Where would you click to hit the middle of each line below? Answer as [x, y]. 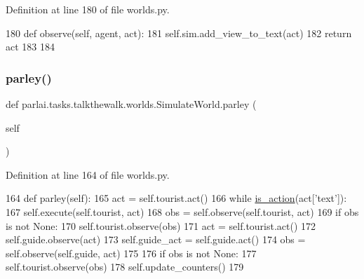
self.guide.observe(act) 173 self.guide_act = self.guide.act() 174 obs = [156, 239]
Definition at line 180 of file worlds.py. [88, 9]
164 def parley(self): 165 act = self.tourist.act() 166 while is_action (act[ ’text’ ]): [176, 198]
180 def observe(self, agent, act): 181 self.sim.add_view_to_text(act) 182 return [179, 33]
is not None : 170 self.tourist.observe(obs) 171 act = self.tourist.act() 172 [161, 225]
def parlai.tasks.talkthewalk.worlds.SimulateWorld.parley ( [131, 104]
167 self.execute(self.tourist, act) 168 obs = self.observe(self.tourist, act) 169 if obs [182, 211]
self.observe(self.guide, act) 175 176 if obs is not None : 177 [131, 253]
